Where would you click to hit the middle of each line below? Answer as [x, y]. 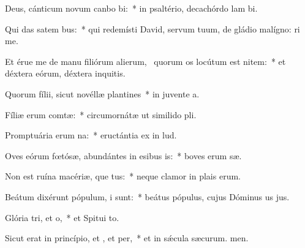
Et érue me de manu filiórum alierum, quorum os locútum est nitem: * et [145, 61]
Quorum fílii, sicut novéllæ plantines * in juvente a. [102, 93]
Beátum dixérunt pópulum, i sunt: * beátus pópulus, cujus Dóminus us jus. [147, 196]
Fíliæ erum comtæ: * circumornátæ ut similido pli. [101, 114]
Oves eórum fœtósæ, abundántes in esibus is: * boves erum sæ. [123, 155]
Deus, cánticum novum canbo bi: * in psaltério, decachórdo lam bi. [131, 8]
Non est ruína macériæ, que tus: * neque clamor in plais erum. [123, 176]
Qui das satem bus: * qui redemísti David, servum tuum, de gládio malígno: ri [152, 28]
